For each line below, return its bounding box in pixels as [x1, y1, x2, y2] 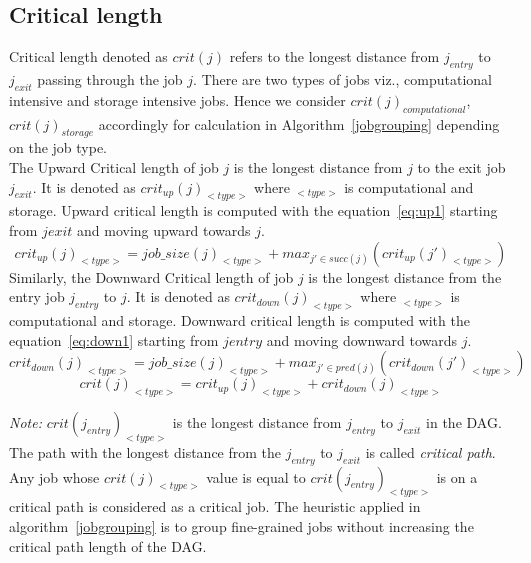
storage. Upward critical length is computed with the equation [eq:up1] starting [9, 200, 498, 221]
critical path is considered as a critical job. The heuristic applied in [9, 496, 421, 517]
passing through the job [37, 69, 183, 89]
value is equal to [206, 466, 306, 487]
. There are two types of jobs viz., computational [193, 69, 492, 89]
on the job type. [9, 137, 108, 158]
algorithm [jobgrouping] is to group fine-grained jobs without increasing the [9, 515, 474, 536]
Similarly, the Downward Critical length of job [9, 266, 294, 287]
